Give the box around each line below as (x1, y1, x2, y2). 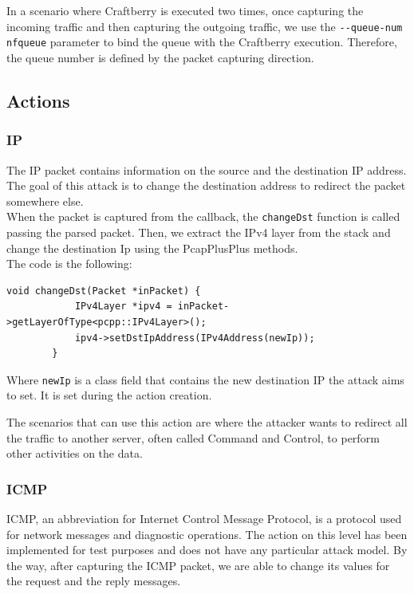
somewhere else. (6, 192, 84, 209)
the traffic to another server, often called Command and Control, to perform (6, 429, 380, 446)
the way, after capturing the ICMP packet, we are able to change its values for (6, 557, 390, 573)
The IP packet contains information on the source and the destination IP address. (6, 161, 407, 178)
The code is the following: (6, 255, 132, 272)
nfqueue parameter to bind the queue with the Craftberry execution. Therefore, (6, 33, 397, 50)
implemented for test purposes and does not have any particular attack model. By (6, 541, 408, 558)
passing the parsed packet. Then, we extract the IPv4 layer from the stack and (6, 223, 391, 240)
